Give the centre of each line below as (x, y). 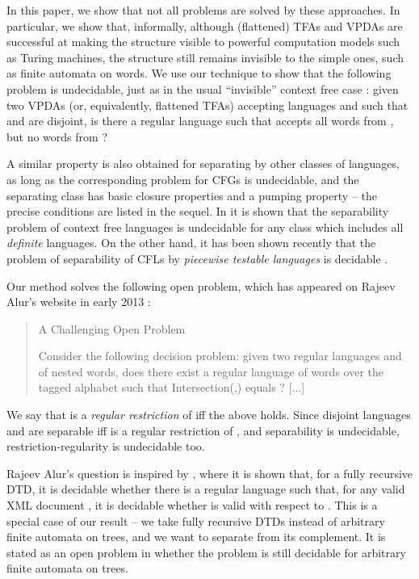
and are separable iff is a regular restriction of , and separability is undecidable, (203, 430)
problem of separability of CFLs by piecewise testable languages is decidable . (197, 258)
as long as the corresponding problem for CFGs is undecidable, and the (183, 179)
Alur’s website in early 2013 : (79, 302)
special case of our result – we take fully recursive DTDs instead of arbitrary (196, 520)
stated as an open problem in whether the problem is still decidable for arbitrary (206, 552)
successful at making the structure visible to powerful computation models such (203, 42)
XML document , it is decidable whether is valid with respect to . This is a (192, 505)
